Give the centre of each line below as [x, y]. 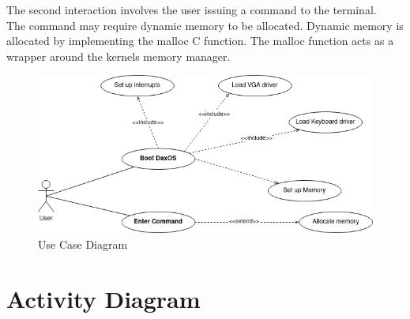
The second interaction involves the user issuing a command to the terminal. [192, 9]
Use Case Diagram [83, 244]
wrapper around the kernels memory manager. [118, 56]
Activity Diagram [103, 298]
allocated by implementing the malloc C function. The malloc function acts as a [200, 41]
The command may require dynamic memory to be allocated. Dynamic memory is [205, 25]
